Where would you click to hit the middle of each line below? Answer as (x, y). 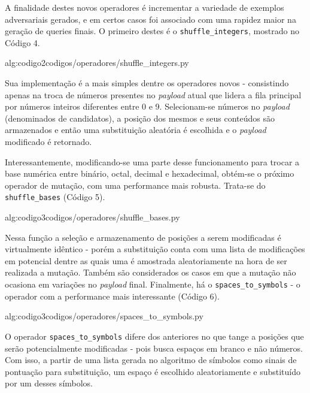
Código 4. (22, 42)
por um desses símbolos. (49, 383)
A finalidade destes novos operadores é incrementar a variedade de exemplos (145, 7)
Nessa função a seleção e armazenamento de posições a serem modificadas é (143, 237)
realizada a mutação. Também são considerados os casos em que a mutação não (151, 272)
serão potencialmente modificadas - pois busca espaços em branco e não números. (154, 348)
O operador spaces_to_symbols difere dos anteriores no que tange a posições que (154, 336)
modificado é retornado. (48, 141)
